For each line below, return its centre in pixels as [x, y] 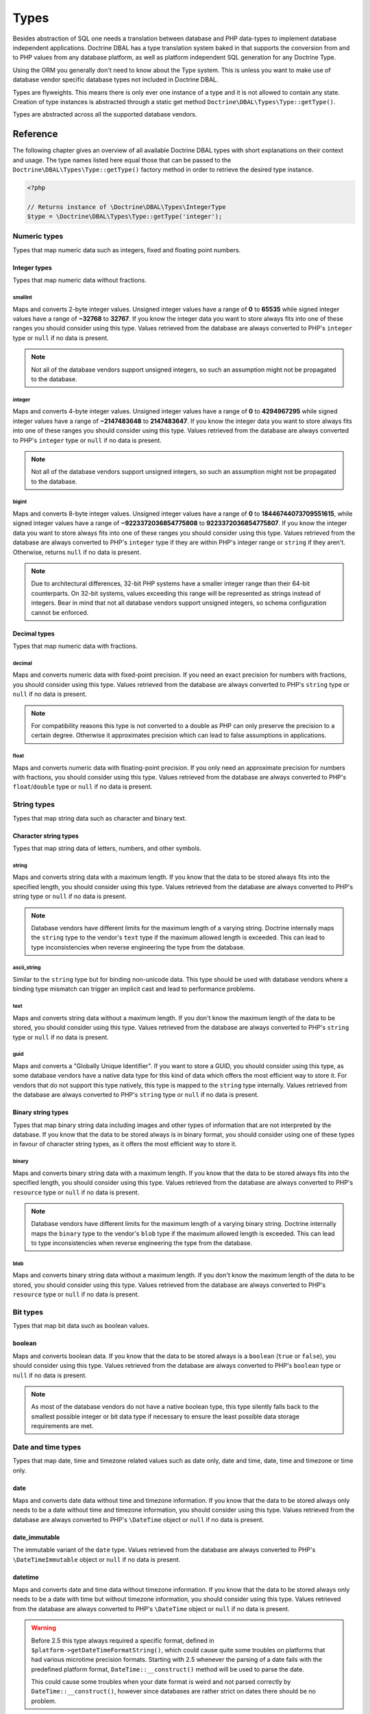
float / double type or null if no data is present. [83, 787]
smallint [22, 298]
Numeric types [38, 237]
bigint [20, 502]
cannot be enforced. [60, 612]
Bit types [28, 1312]
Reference [35, 134]
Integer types [33, 267]
